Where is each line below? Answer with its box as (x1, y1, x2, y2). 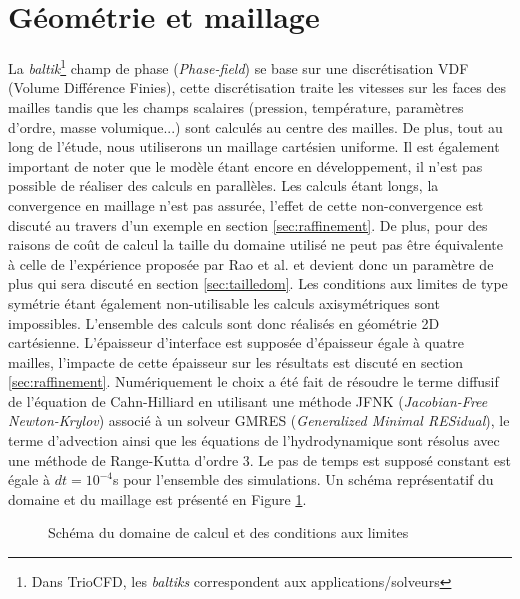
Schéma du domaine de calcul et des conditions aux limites (48, 522, 409, 543)
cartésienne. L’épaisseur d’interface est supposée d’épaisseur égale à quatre (8, 332, 464, 353)
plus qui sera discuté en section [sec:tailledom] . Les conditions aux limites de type (8, 273, 508, 294)
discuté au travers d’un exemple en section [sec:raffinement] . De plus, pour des (8, 214, 488, 235)
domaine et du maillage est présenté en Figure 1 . (8, 488, 307, 509)
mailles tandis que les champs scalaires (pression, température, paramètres (8, 96, 464, 117)
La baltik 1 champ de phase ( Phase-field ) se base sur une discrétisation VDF (8, 55, 469, 78)
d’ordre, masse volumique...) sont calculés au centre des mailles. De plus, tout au (8, 116, 503, 137)
